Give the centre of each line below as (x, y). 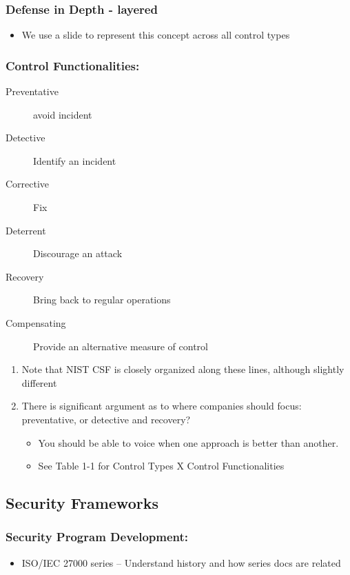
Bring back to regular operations (102, 300)
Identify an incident (75, 160)
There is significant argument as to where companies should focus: (162, 406)
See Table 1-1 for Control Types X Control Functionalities (161, 466)
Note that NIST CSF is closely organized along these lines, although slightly (183, 369)
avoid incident (63, 114)
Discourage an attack (78, 253)
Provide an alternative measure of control (121, 346)
